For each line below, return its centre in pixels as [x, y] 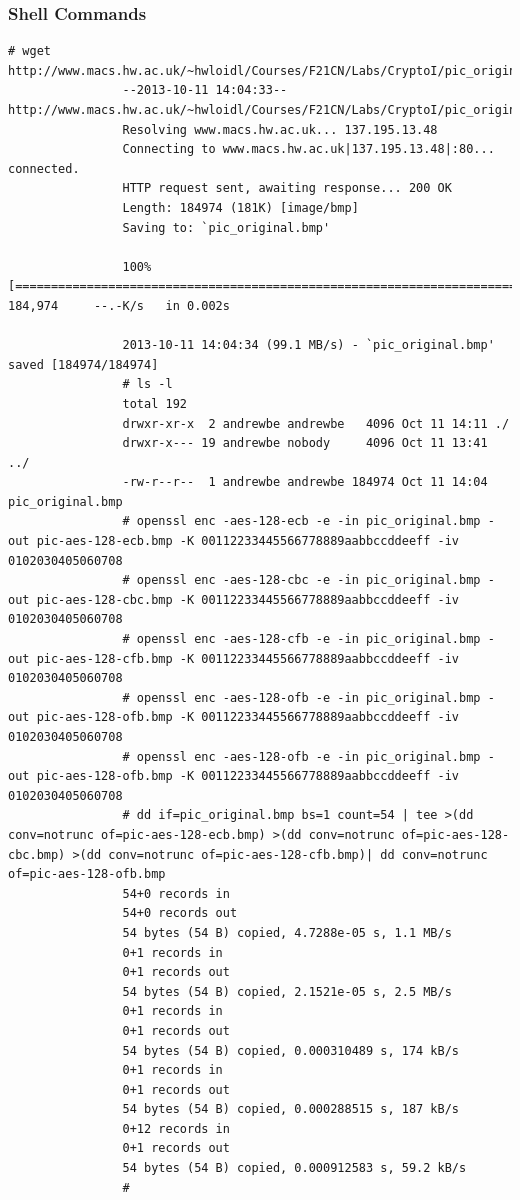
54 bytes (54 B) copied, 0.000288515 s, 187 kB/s [291, 1109]
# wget [29, 51]
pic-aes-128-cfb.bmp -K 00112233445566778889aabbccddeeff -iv [248, 658]
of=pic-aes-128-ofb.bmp [87, 874]
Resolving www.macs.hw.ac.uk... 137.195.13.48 [280, 129]
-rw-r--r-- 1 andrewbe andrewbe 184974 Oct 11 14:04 [305, 482]
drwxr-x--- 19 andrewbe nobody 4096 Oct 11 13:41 [305, 443]
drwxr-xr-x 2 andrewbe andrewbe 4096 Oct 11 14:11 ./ [316, 423]
